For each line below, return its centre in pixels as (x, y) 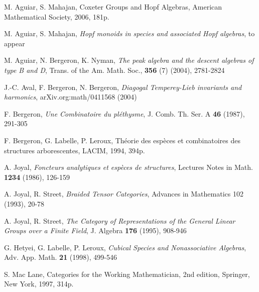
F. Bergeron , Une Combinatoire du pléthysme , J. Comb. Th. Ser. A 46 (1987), (124, 113)
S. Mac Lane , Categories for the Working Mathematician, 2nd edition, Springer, (127, 274)
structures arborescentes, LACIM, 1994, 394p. (75, 150)
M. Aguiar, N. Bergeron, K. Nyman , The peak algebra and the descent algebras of (129, 60)
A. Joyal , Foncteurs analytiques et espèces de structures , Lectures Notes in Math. (128, 167)
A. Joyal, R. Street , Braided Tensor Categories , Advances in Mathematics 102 (124, 194)
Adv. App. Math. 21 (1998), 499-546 (60, 257)
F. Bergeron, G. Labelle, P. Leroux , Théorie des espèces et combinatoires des (122, 140)
